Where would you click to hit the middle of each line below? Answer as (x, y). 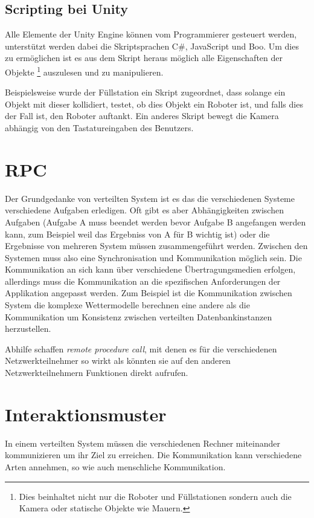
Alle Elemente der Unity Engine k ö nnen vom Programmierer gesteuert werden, (151, 34)
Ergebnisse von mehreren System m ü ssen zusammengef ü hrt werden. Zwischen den (156, 246)
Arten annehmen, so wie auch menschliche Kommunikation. (115, 466)
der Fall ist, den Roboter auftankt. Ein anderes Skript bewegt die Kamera (142, 116)
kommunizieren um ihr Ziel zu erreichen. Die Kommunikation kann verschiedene (153, 455)
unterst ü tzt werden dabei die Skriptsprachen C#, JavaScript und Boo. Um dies (152, 46)
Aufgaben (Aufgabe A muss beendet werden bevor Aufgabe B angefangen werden (155, 222)
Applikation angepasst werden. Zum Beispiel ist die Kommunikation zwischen (149, 293)
